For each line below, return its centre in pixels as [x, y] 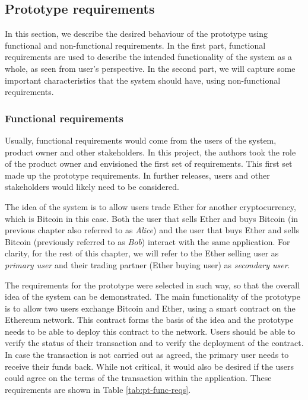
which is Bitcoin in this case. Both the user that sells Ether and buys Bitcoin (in [152, 218]
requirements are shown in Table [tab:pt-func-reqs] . [98, 389]
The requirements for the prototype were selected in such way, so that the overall [153, 285]
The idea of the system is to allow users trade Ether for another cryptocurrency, [150, 206]
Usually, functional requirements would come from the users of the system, [141, 140]
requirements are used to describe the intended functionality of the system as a [148, 57]
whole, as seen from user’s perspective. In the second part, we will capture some [150, 68]
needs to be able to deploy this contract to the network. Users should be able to [150, 331]
